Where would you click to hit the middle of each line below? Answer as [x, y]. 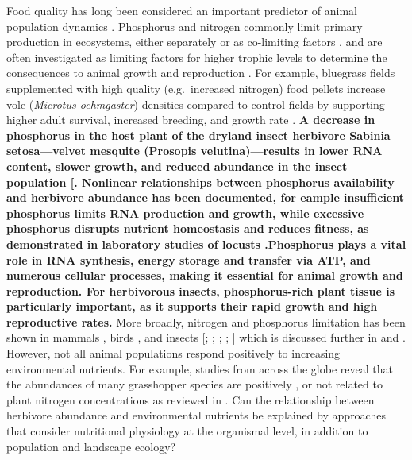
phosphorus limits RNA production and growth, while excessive [185, 213]
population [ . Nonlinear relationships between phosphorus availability [200, 182]
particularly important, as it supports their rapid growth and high [192, 306]
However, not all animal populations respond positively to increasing [173, 353]
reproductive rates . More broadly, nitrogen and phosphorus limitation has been [206, 321]
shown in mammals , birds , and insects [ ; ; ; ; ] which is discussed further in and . [206, 337]
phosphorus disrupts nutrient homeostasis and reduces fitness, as [188, 228]
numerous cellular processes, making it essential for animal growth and [205, 275]
